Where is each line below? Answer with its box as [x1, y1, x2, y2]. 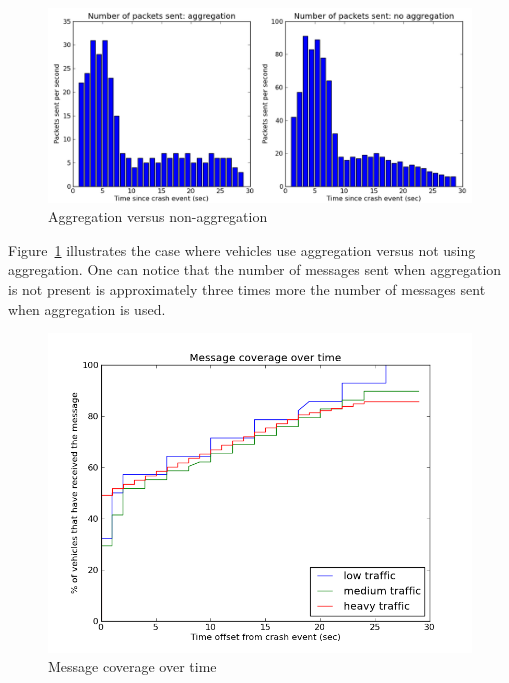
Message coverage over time [48, 656, 217, 677]
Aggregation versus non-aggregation [48, 206, 268, 227]
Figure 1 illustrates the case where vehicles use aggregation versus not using [8, 239, 476, 260]
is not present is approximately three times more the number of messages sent [8, 278, 486, 299]
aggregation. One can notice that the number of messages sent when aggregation [8, 259, 502, 280]
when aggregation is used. [8, 298, 166, 319]
